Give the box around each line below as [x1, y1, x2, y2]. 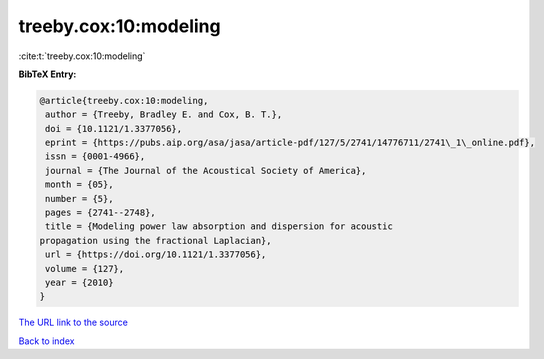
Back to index [18, 335, 75, 347]
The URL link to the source [18, 316, 129, 329]
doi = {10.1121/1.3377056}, [45, 123, 183, 134]
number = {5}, [45, 193, 114, 204]
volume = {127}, [45, 263, 125, 274]
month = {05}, [45, 179, 114, 190]
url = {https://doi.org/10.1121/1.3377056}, [45, 249, 267, 260]
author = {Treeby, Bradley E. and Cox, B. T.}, [45, 109, 283, 120]
